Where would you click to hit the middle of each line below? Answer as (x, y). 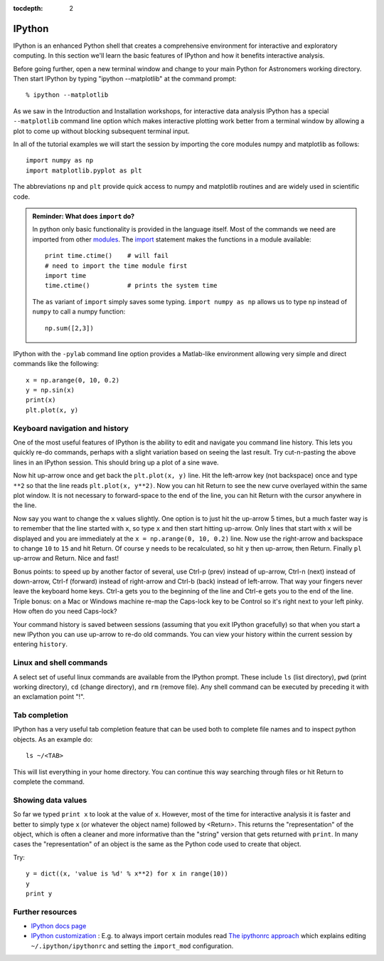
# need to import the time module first (116, 266)
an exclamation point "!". (49, 697)
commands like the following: (56, 364)
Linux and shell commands (60, 663)
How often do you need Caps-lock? (65, 611)
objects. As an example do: (53, 739)
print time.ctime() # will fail (107, 256)
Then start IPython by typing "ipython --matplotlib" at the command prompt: (125, 79)
